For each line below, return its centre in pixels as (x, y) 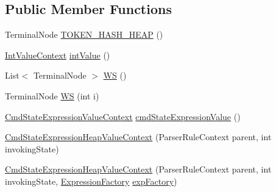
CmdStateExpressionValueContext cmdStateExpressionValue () (123, 116)
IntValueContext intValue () (58, 55)
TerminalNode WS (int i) (52, 95)
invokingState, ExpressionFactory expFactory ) (91, 181)
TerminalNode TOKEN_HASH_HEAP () (84, 34)
